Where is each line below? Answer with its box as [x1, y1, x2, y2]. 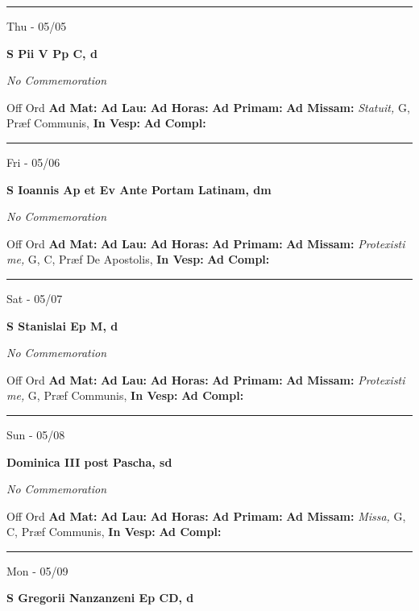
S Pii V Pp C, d [6, 44, 97, 61]
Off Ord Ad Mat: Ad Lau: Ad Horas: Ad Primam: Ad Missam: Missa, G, [6, 507, 406, 524]
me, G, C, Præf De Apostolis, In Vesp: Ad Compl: [6, 251, 270, 268]
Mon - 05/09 [6, 562, 68, 579]
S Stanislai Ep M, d [6, 317, 118, 334]
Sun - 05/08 [6, 426, 65, 443]
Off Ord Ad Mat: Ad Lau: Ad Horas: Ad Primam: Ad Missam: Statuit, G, [6, 98, 410, 115]
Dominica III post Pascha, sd [6, 453, 172, 470]
